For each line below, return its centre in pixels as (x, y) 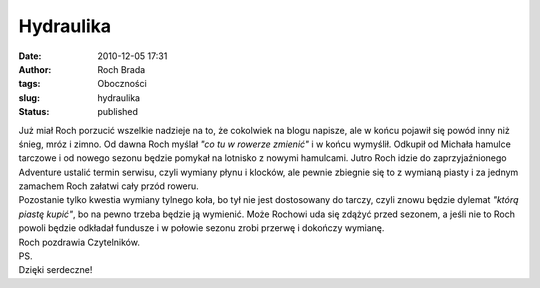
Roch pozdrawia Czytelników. (79, 242)
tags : (29, 84)
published (118, 112)
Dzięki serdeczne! (55, 270)
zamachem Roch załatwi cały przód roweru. (108, 186)
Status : (34, 112)
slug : (29, 97)
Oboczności (122, 84)
